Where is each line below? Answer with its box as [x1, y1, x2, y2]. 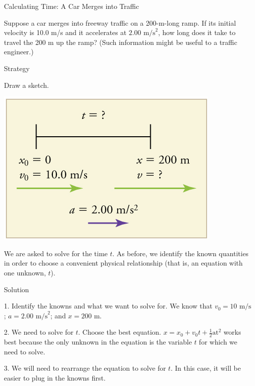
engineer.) [4, 46, 34, 57]
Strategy [4, 63, 30, 73]
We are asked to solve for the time [4, 248, 108, 258]
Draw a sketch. [4, 79, 49, 90]
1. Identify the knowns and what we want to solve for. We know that [4, 301, 212, 311]
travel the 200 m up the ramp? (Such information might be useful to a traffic [4, 37, 237, 47]
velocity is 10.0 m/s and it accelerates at [4, 27, 127, 38]
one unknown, [4, 267, 46, 277]
